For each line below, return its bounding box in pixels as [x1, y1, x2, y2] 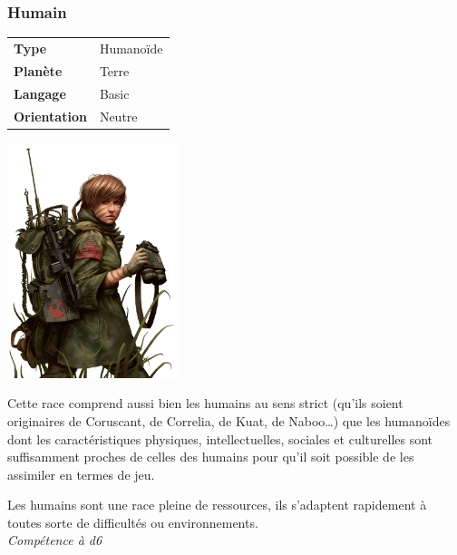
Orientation [14, 106, 87, 125]
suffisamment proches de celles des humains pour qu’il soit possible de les [7, 447, 414, 466]
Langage [14, 83, 66, 102]
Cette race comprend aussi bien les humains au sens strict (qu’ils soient [7, 394, 404, 413]
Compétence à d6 [7, 531, 102, 550]
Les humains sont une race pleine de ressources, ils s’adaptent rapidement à [7, 495, 427, 514]
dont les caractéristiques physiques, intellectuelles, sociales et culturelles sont [7, 429, 433, 448]
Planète [14, 61, 63, 80]
